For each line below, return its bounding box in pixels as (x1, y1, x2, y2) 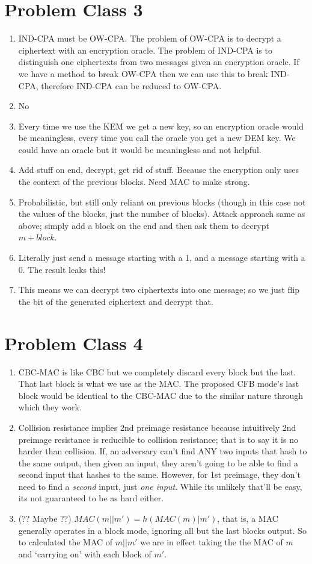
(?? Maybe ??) (18, 512, 72, 525)
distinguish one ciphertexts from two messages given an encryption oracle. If (18, 55, 299, 68)
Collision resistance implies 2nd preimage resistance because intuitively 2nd (18, 421, 296, 433)
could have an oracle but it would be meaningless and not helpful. (18, 143, 262, 155)
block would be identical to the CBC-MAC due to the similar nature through (18, 389, 304, 401)
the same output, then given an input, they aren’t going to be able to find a (18, 456, 299, 469)
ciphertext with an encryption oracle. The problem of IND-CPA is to (18, 43, 272, 56)
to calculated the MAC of (18, 536, 113, 548)
